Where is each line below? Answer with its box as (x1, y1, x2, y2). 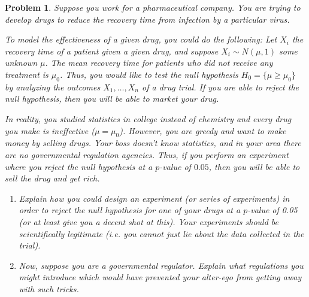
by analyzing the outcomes (5, 80, 101, 93)
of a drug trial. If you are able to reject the (141, 80, 299, 93)
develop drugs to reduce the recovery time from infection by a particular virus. (5, 13, 290, 25)
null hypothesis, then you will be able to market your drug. (5, 92, 219, 105)
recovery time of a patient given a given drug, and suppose (5, 44, 219, 57)
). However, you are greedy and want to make (119, 124, 286, 137)
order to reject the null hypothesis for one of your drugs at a (19, 204, 241, 216)
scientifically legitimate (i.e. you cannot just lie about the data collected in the (19, 227, 304, 240)
